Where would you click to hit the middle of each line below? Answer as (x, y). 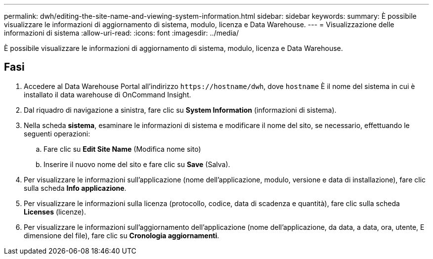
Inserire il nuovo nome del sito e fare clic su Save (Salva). (137, 164)
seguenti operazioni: (57, 133)
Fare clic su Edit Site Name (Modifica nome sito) (122, 149)
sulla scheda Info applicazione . (75, 188)
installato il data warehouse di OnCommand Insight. (108, 94)
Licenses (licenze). (55, 212)
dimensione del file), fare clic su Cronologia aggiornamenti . (122, 235)
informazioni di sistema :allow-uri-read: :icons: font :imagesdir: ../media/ (121, 33)
